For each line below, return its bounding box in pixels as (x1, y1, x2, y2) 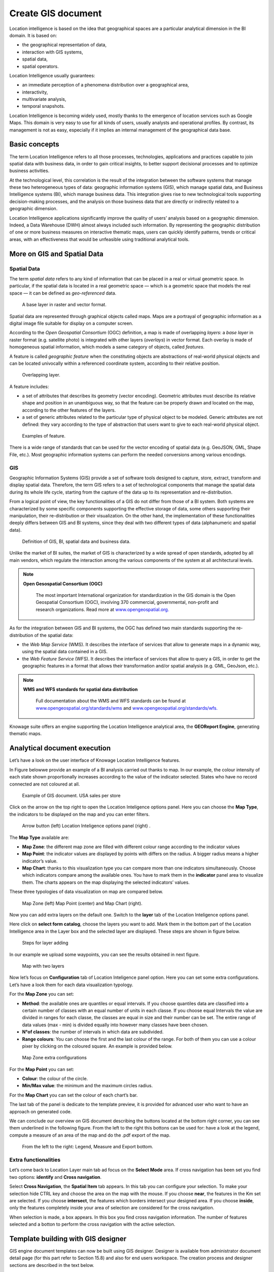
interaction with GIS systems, (22, 49, 83, 55)
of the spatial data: (34, 632, 74, 638)
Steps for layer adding (22, 940, 68, 946)
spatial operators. (22, 63, 59, 69)
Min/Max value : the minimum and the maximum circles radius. (22, 1083, 153, 1089)
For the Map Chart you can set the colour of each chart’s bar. (9, 1092, 138, 1098)
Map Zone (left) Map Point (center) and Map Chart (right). (22, 900, 143, 906)
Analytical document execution (9, 744, 111, 753)
